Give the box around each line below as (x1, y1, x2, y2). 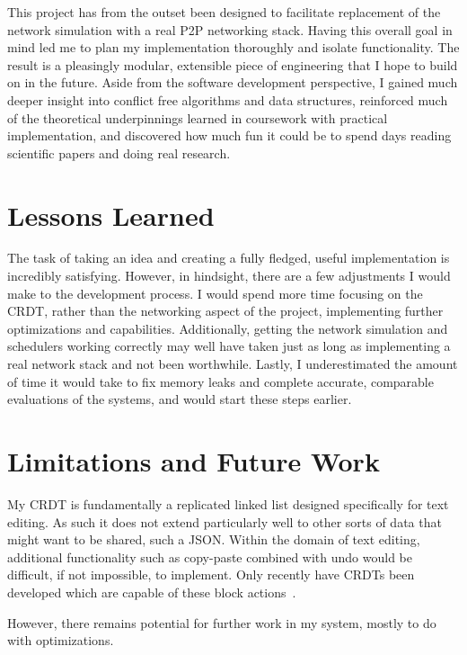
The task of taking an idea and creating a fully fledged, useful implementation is (7, 248, 450, 267)
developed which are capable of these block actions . (7, 582, 296, 601)
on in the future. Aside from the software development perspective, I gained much (7, 73, 458, 92)
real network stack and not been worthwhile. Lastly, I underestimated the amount (7, 354, 458, 373)
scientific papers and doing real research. (7, 143, 231, 162)
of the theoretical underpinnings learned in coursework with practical (7, 108, 388, 127)
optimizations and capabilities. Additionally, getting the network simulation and (7, 319, 448, 337)
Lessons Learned (7, 196, 215, 233)
